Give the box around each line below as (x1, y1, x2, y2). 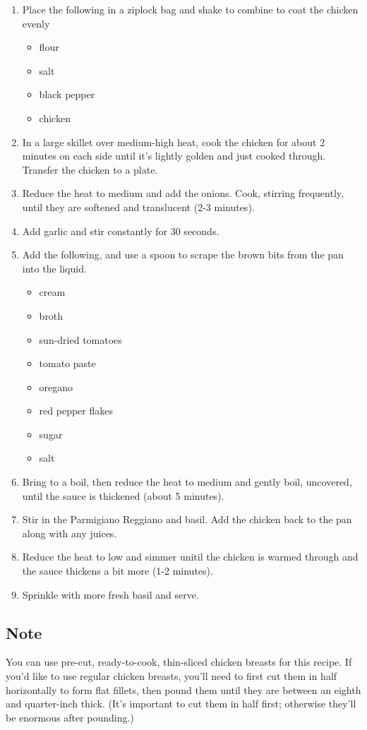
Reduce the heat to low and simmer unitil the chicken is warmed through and (22, 549, 359, 564)
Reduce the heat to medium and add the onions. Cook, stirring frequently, (22, 186, 344, 201)
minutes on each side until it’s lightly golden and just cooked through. (22, 148, 326, 163)
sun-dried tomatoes (39, 332, 122, 347)
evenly (22, 16, 50, 30)
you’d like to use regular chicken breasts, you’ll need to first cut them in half (6, 669, 337, 683)
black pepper (39, 87, 95, 102)
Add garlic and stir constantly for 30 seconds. (22, 223, 219, 238)
